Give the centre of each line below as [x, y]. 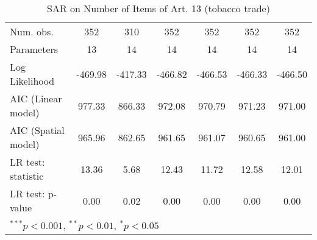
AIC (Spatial [37, 130]
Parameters [34, 49]
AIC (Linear [36, 98]
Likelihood [32, 81]
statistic [27, 176]
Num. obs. [32, 31]
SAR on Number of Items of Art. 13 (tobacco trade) [158, 8]
